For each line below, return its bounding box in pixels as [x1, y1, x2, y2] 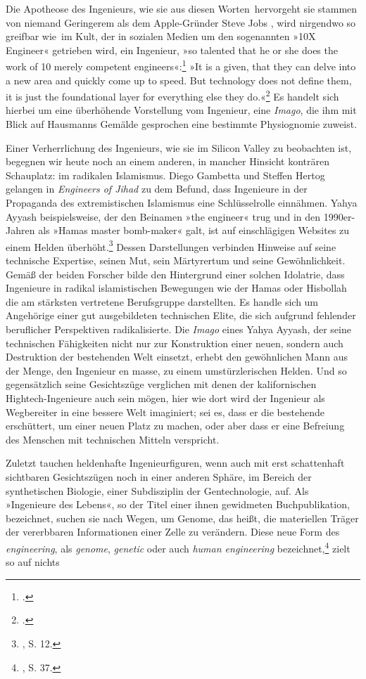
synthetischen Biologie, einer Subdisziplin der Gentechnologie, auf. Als [6, 483, 309, 498]
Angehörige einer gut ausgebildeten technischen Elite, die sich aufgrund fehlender [6, 308, 356, 323]
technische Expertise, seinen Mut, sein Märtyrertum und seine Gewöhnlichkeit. [6, 253, 346, 268]
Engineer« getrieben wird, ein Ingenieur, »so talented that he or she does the [6, 42, 338, 57]
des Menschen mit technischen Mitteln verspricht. [6, 432, 220, 446]
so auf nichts [6, 555, 60, 569]
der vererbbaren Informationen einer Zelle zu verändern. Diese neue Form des [6, 524, 340, 539]
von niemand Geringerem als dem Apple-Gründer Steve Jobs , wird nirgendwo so [6, 15, 356, 30]
